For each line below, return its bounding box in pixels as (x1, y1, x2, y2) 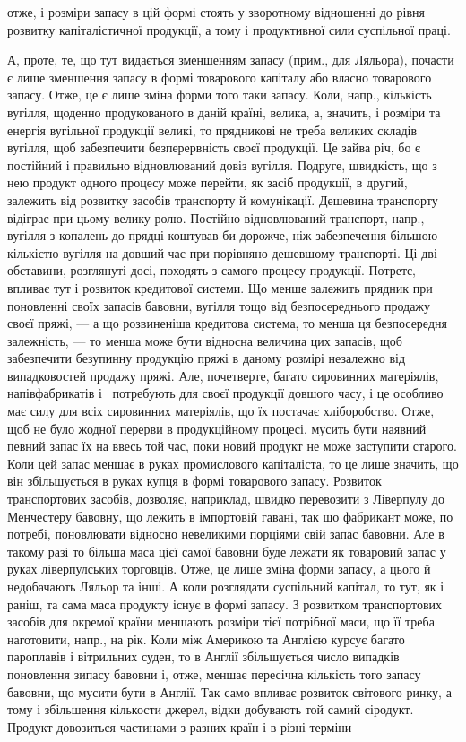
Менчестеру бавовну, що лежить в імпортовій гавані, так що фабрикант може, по (7, 506, 453, 525)
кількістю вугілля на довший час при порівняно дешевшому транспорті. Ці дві (7, 243, 437, 262)
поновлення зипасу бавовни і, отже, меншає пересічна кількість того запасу (7, 664, 421, 683)
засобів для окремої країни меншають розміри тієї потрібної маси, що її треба (7, 612, 435, 631)
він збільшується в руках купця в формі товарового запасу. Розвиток (7, 471, 382, 490)
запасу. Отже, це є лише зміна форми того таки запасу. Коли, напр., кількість (7, 85, 432, 104)
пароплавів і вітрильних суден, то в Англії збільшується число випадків (7, 647, 400, 666)
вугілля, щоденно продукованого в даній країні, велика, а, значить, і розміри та (7, 102, 441, 121)
